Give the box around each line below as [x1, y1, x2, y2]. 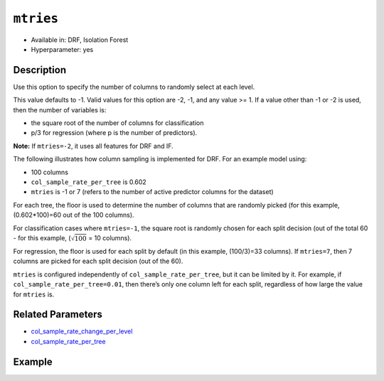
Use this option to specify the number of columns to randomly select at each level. [13, 82, 255, 91]
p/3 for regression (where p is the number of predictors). [31, 129, 198, 137]
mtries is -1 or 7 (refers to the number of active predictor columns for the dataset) [31, 188, 274, 196]
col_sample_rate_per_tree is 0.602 [31, 178, 147, 186]
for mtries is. [13, 290, 55, 299]
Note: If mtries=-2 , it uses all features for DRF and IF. [13, 141, 174, 150]
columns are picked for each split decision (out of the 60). [13, 257, 183, 266]
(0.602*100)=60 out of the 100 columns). [13, 210, 134, 220]
